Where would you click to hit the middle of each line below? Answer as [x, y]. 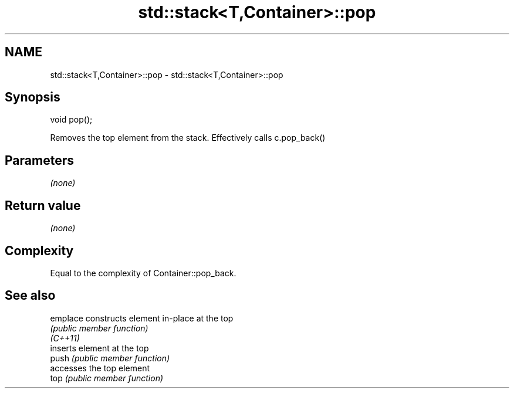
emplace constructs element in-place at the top [142, 318]
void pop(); [71, 120]
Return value [43, 205]
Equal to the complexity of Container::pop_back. [143, 273]
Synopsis [33, 97]
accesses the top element [100, 368]
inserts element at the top [99, 348]
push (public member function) [110, 358]
